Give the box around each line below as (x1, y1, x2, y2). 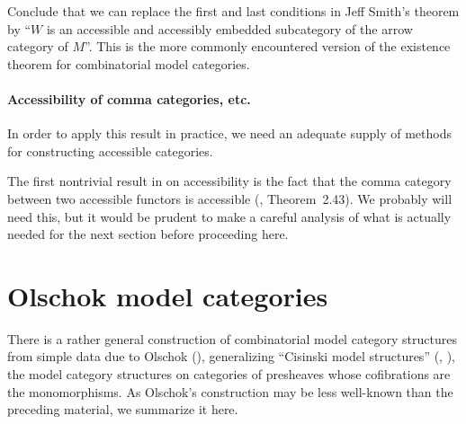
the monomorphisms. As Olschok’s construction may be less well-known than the (7, 382, 453, 401)
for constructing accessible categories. (7, 141, 213, 160)
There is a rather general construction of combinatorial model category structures (7, 329, 457, 348)
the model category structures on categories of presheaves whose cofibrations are (7, 365, 451, 384)
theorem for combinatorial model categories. (7, 54, 250, 73)
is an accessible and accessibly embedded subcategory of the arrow (46, 19, 413, 38)
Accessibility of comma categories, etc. (7, 89, 251, 108)
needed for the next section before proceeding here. (7, 225, 289, 243)
